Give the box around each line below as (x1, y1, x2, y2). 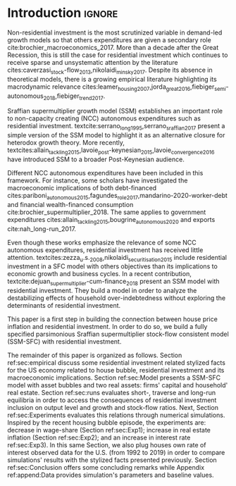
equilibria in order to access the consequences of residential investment (7, 396, 217, 404)
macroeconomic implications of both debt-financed (7, 183, 157, 192)
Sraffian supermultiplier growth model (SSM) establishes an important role (7, 107, 223, 116)
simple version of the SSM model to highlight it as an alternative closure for (7, 131, 225, 139)
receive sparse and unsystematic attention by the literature (7, 58, 178, 66)
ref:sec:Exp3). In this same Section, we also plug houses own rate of (7, 441, 206, 449)
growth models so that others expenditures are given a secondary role (7, 35, 211, 44)
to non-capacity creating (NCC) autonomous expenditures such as (7, 114, 201, 123)
